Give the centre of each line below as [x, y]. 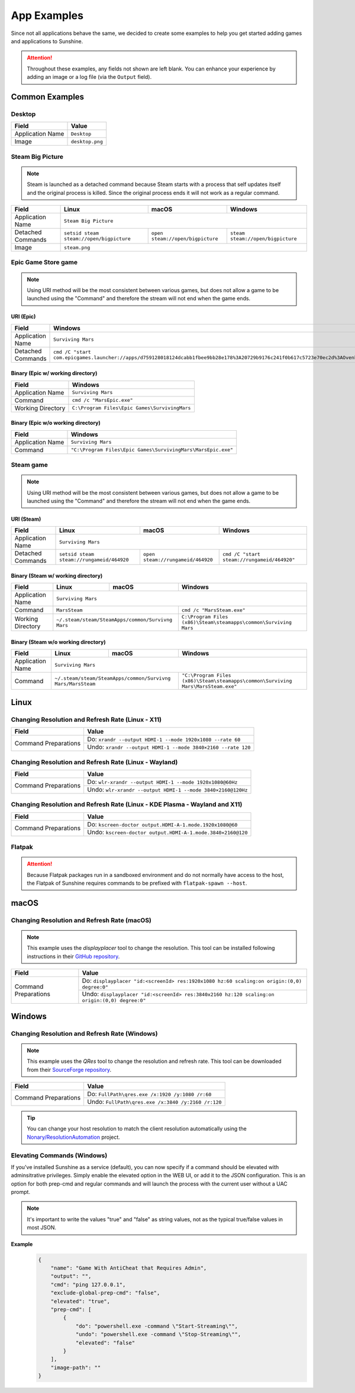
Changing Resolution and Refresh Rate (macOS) [81, 920]
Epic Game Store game [44, 262]
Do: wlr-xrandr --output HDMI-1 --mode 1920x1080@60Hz [162, 782]
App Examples [47, 15]
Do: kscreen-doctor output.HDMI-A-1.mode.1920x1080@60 [162, 824]
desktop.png [87, 141]
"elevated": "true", [80, 1301]
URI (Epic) [23, 316]
